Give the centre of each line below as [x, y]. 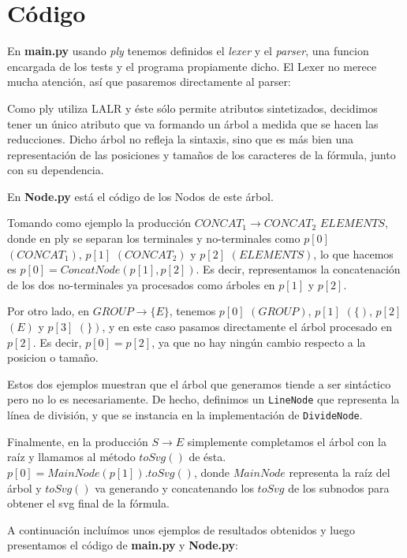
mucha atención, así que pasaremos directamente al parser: [149, 82]
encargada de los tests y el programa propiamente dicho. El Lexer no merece [192, 66]
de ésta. [207, 457]
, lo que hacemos [353, 253]
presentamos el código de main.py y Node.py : [123, 545]
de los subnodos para [339, 487]
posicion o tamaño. [53, 357]
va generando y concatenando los [174, 487]
